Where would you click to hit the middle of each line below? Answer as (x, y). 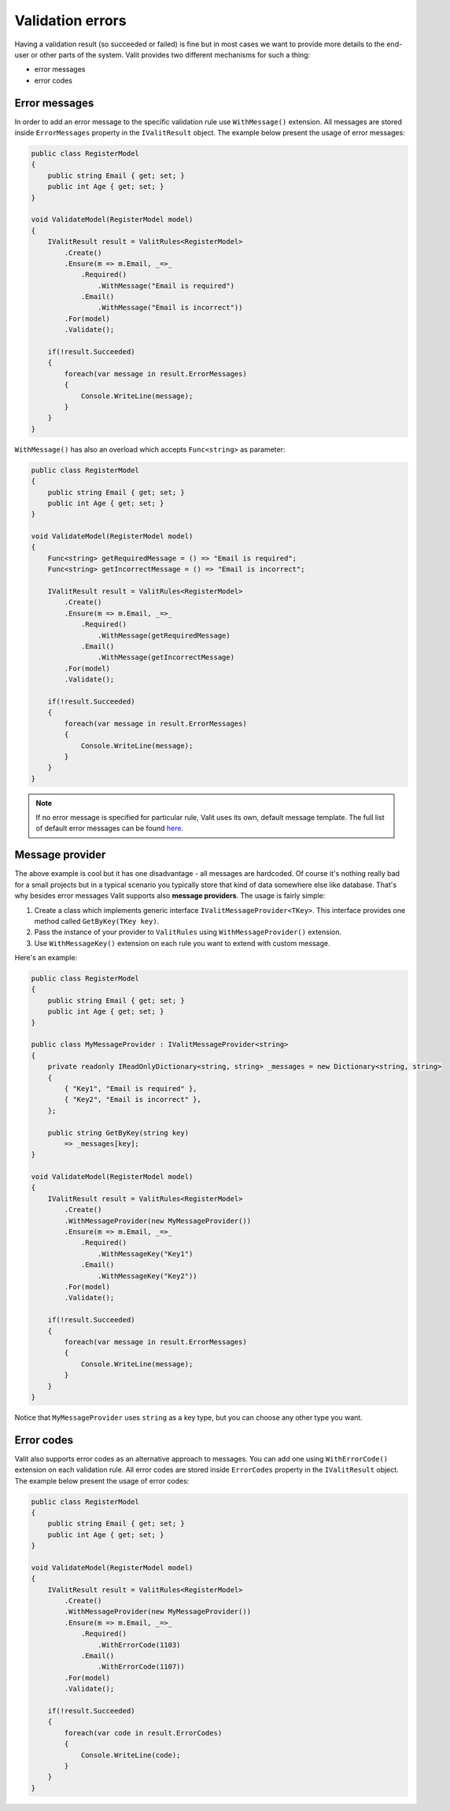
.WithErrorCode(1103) (139, 1645)
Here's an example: (46, 958)
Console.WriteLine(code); (131, 1755)
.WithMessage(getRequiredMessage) (164, 635)
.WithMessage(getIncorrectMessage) (166, 658)
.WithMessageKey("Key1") (145, 1254)
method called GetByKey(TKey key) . (97, 921)
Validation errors (70, 20)
